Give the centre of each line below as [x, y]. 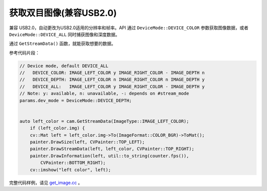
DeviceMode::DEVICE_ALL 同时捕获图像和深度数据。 [65, 34]
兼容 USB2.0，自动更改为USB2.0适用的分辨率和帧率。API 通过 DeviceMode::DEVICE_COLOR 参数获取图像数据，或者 [129, 28]
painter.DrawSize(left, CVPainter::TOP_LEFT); [88, 142]
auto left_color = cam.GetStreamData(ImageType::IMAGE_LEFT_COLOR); [104, 121]
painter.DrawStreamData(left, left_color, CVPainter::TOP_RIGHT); [112, 149]
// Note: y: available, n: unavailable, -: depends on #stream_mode [104, 94]
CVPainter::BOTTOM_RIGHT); [73, 163]
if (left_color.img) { [57, 128]
